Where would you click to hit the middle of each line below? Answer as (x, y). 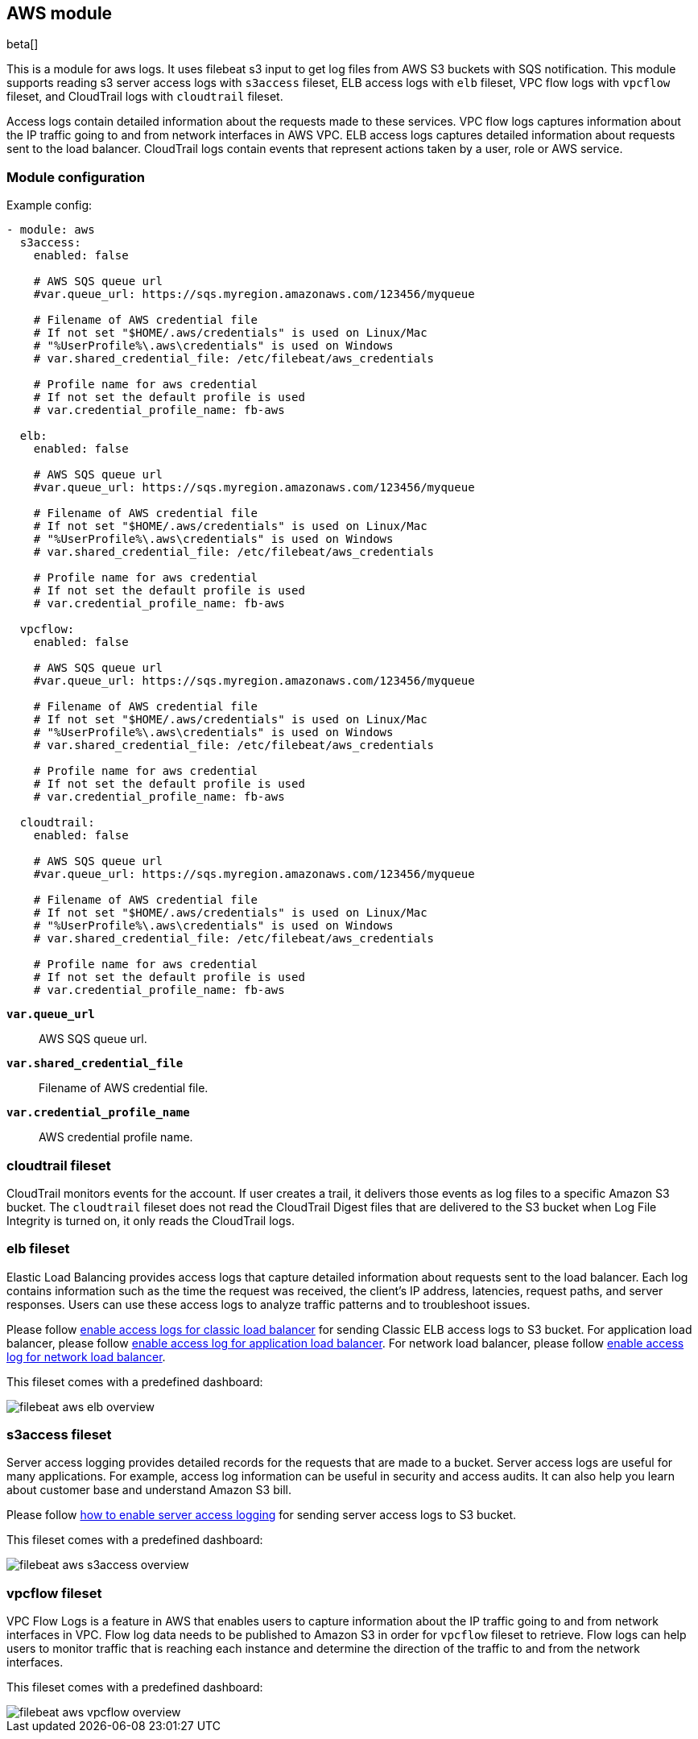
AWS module (60, 13)
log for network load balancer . (86, 1356)
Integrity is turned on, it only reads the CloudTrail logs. (151, 1220)
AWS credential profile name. (116, 1137)
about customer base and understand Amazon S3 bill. (149, 1490)
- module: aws (51, 230)
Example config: (50, 205)
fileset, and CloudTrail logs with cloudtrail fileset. (145, 97)
